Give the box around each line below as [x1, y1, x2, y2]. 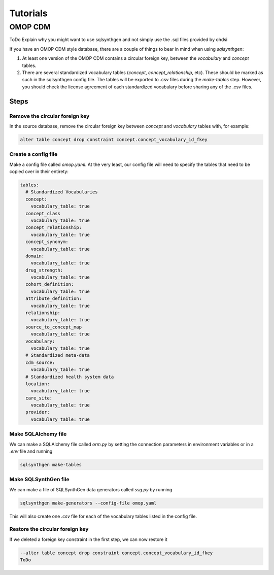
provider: [25, 409, 50, 415]
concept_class [25, 211, 61, 216]
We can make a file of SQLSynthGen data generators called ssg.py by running [9, 486, 173, 492]
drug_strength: [25, 267, 63, 273]
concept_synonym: [25, 239, 68, 245]
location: [25, 381, 50, 387]
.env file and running [9, 448, 53, 454]
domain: [25, 253, 45, 259]
